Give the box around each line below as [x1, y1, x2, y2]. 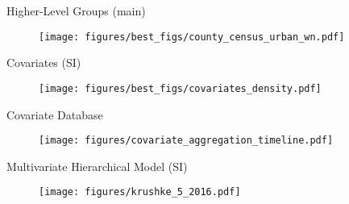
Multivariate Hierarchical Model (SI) [6, 157, 188, 174]
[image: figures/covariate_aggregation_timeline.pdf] [39, 135, 334, 147]
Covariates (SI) [6, 54, 81, 71]
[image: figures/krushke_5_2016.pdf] [39, 186, 241, 198]
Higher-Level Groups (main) [6, 2, 146, 19]
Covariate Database [6, 106, 103, 123]
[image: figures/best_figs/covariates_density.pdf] [39, 82, 322, 94]
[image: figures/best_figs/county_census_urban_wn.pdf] [39, 31, 345, 43]
